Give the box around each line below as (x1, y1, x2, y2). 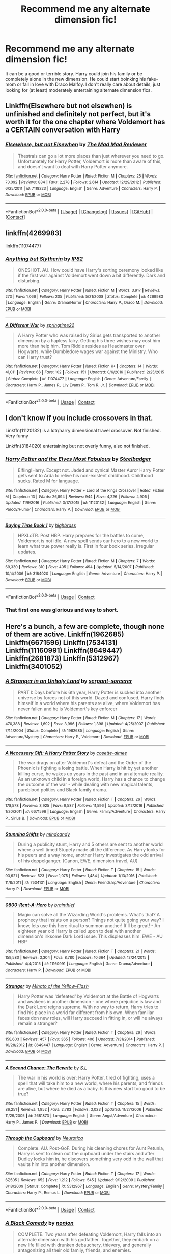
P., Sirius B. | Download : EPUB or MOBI (5, 816, 75, 821)
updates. (17, 548, 37, 555)
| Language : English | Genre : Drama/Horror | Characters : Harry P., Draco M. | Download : (5, 300, 163, 305)
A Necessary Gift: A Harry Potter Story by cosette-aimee (5, 750, 127, 756)
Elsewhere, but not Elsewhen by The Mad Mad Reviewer (5, 141, 147, 148)
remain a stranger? (17, 1020, 58, 1026)
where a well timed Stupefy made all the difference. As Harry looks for (17, 846, 165, 852)
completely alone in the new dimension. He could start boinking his (5, 76, 146, 82)
